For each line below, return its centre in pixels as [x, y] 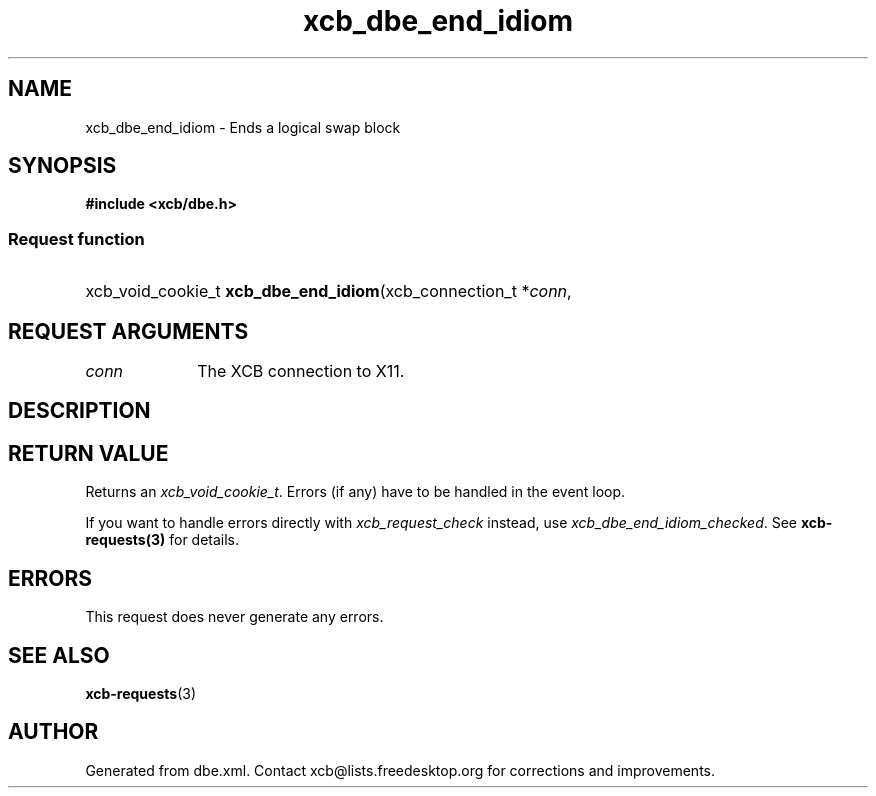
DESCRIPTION [79, 411]
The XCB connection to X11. [301, 371]
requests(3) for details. [162, 540]
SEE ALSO [59, 655]
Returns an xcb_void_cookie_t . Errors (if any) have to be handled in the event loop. [355, 492]
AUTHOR [53, 732]
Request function [76, 238]
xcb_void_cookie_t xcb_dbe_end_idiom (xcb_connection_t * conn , [328, 291]
